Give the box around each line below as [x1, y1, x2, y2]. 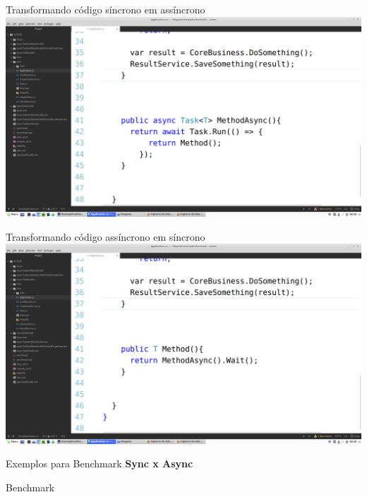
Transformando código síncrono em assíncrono [6, 2, 205, 16]
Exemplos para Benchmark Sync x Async [6, 456, 193, 471]
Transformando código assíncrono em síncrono [6, 229, 205, 244]
